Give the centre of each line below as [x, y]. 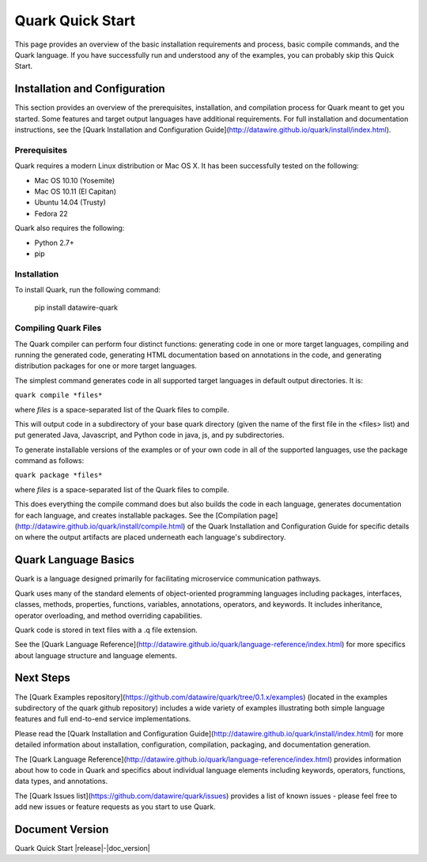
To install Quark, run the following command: [88, 290]
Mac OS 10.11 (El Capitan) [76, 191]
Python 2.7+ [55, 243]
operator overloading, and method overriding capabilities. [108, 615]
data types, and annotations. [61, 781]
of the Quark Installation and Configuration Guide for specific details [298, 526]
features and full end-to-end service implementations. [103, 719]
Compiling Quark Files [58, 328]
